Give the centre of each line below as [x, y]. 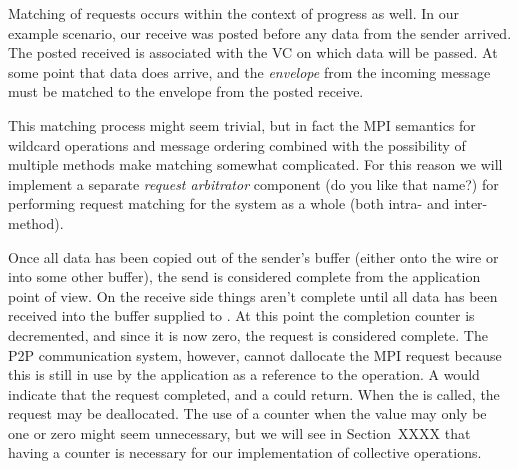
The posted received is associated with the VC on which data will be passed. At [253, 52]
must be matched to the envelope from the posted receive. [186, 91]
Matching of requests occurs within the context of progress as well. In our [233, 13]
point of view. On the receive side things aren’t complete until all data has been [253, 295]
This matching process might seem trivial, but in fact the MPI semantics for [242, 124]
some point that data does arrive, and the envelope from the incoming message [249, 71]
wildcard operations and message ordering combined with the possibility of [237, 144]
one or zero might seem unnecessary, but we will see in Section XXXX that [239, 432]
